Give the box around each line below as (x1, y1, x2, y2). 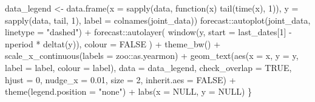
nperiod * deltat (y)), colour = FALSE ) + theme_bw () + (5, 37, 221, 50)
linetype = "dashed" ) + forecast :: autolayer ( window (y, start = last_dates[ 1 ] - (5, 25, 292, 38)
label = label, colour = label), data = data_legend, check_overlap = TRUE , (5, 61, 292, 73)
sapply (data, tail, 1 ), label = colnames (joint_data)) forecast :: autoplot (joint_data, (5, 13, 311, 26)
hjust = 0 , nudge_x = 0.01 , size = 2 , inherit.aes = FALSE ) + (5, 73, 236, 86)
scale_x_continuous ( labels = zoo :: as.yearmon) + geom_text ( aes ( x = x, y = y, (5, 49, 299, 62)
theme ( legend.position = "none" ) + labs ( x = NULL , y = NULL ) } (5, 85, 252, 98)
